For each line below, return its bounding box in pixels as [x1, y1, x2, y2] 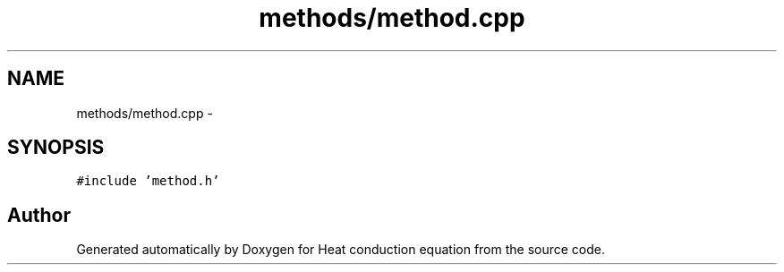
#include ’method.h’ [76, 174, 220, 189]
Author [7, 203, 71, 226]
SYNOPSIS [7, 136, 105, 159]
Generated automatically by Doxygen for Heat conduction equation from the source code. [76, 242, 606, 258]
